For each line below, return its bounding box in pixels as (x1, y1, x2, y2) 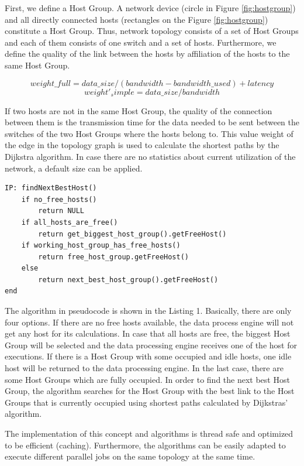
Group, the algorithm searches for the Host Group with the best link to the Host (5, 385, 295, 397)
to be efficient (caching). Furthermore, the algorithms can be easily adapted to (5, 438, 286, 451)
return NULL (38, 207, 85, 215)
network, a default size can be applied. (5, 162, 143, 174)
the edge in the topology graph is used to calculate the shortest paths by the (5, 139, 279, 151)
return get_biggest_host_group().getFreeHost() (38, 229, 227, 238)
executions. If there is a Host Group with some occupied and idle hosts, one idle (5, 350, 292, 362)
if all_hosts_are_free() (21, 218, 118, 227)
